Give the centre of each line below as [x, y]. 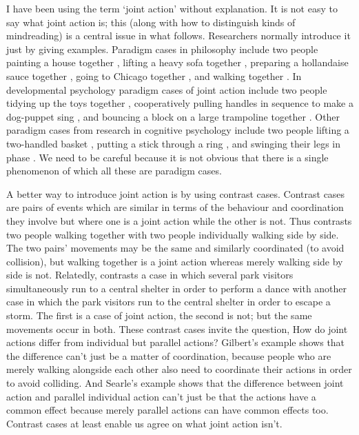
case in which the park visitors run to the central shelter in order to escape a [168, 302]
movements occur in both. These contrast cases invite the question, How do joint [177, 328]
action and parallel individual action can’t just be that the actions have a [161, 396]
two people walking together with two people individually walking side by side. [173, 234]
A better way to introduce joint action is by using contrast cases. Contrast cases [176, 193]
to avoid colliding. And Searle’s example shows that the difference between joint [175, 383]
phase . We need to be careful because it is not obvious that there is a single [167, 157]
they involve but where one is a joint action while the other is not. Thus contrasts [179, 220]
